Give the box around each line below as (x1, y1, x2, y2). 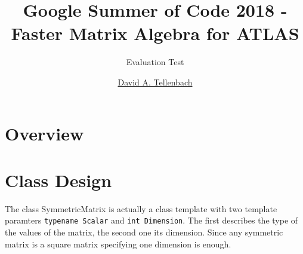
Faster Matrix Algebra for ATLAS (11, 21, 299, 45)
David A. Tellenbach (118, 75, 193, 88)
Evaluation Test (126, 56, 184, 68)
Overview (5, 121, 84, 145)
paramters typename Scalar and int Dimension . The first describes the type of (5, 214, 298, 227)
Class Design (5, 167, 112, 192)
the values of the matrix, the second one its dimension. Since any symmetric (5, 226, 283, 238)
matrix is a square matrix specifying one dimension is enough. (5, 237, 231, 250)
